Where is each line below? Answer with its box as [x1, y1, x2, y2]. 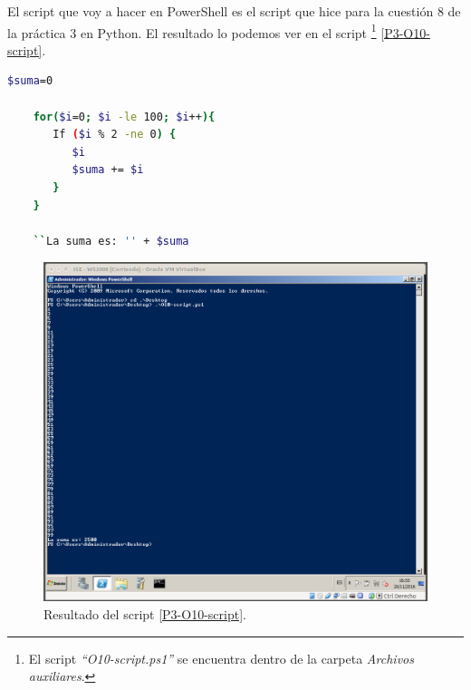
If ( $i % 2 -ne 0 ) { [53, 128, 177, 141]
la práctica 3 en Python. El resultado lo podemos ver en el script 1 [7, 20, 377, 42]
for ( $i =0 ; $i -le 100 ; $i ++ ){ [33, 110, 216, 123]
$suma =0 [7, 74, 53, 88]
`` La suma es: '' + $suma [33, 234, 189, 248]
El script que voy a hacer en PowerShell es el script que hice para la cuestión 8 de [7, 2, 461, 20]
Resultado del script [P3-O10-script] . [43, 604, 246, 623]
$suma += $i [72, 163, 144, 177]
